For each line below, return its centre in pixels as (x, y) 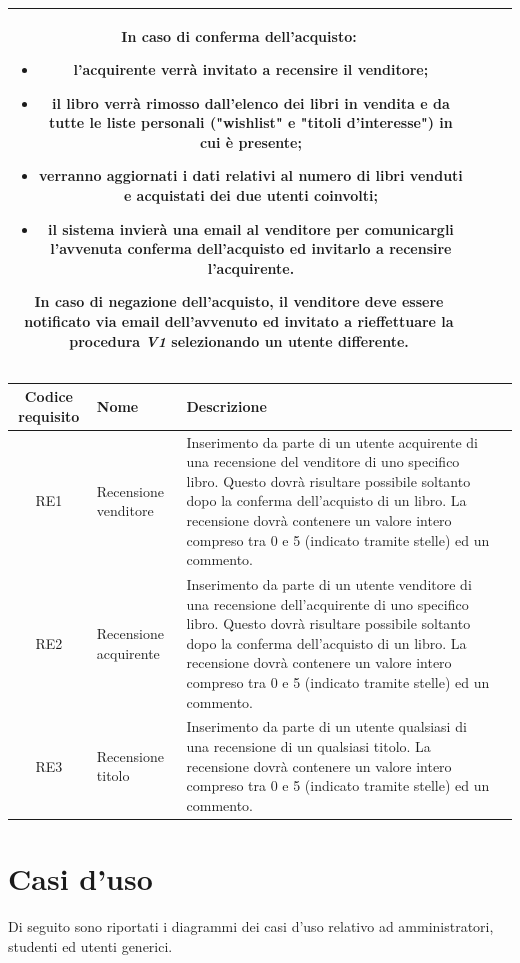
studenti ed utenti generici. (90, 945)
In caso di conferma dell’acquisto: (239, 35)
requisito (49, 415)
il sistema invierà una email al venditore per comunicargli (250, 228)
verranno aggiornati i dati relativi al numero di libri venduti (250, 175)
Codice (48, 396)
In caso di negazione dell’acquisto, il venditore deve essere (239, 301)
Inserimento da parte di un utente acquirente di (332, 441)
